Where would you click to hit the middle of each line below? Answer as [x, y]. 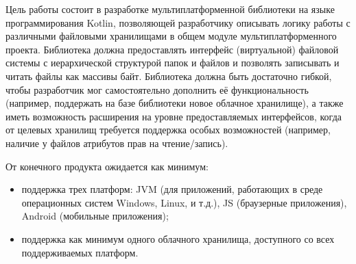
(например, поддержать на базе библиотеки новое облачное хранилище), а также [175, 103]
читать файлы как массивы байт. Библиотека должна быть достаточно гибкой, [169, 76]
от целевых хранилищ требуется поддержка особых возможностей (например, [168, 130]
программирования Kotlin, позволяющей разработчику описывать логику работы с [178, 22]
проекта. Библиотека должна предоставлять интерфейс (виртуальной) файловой [172, 49]
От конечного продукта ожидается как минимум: [107, 166]
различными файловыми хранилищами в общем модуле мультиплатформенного [171, 36]
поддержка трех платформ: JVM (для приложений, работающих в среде [172, 189]
